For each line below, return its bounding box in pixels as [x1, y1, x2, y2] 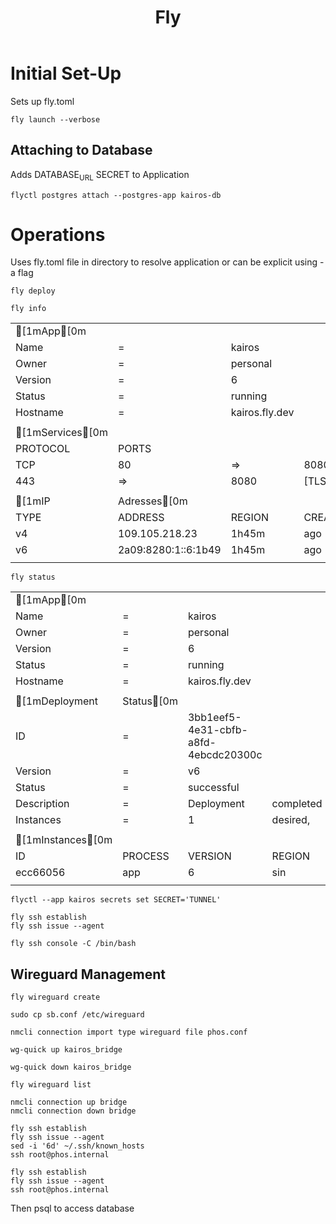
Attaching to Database [10, 142, 153, 159]
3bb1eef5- [187, 711, 242, 725]
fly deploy [10, 286, 56, 296]
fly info [10, 304, 47, 314]
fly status [10, 572, 56, 583]
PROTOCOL [15, 442, 71, 456]
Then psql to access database [10, 1202, 135, 1215]
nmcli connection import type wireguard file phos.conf [10, 1027, 248, 1038]
